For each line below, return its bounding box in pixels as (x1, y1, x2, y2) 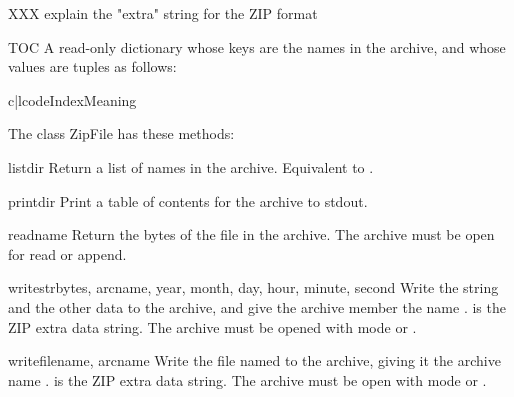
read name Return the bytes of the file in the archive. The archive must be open (8, 224, 495, 245)
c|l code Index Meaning (8, 89, 137, 110)
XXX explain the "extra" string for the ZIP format (8, 3, 318, 23)
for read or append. (8, 243, 127, 264)
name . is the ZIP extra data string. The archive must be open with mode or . (8, 369, 487, 390)
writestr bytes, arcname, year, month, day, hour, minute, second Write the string (8, 277, 499, 298)
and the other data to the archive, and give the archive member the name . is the (8, 296, 506, 317)
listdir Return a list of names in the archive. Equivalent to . (8, 156, 374, 177)
